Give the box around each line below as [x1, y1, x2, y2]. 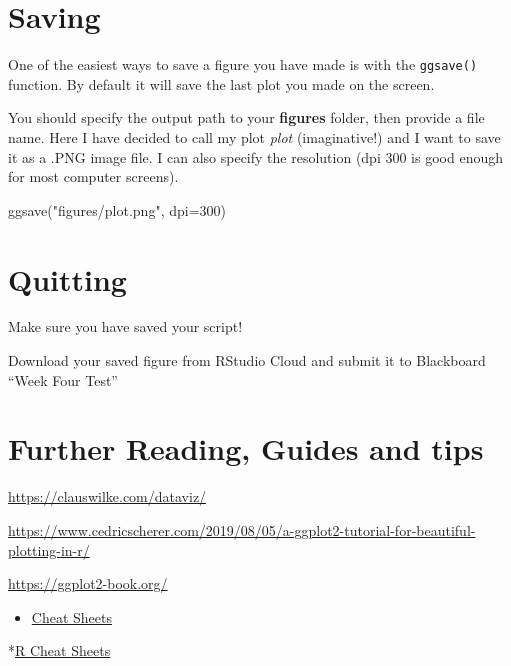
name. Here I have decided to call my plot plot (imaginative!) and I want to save [8, 126, 501, 147]
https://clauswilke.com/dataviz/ [8, 486, 207, 507]
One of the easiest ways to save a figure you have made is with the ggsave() [8, 54, 478, 75]
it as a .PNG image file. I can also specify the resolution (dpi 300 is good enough [8, 146, 503, 167]
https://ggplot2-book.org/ [8, 573, 168, 594]
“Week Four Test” [8, 369, 118, 390]
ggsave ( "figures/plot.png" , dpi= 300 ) [8, 199, 227, 220]
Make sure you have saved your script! [8, 316, 243, 337]
